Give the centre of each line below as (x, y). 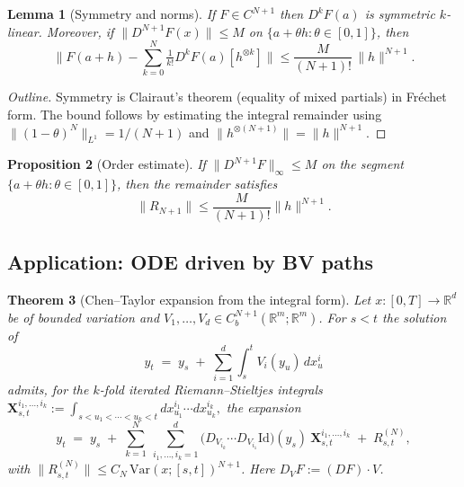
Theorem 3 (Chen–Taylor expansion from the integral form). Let (189, 299)
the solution (415, 317)
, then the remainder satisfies (197, 184)
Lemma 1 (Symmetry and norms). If (112, 13)
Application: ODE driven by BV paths (191, 262)
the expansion (263, 407)
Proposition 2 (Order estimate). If (107, 164)
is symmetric (400, 13)
